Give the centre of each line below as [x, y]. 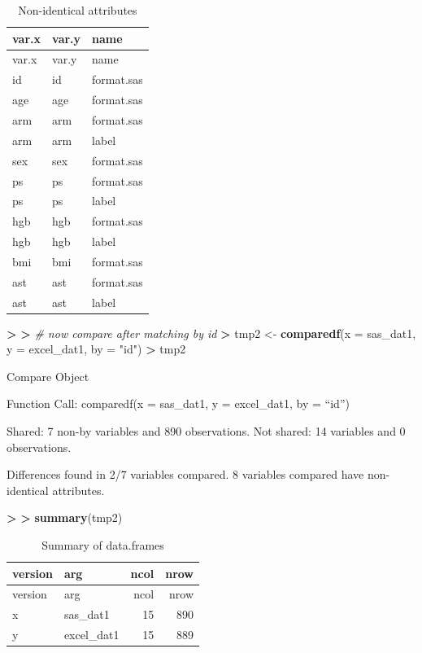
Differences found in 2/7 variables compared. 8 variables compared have [185, 474]
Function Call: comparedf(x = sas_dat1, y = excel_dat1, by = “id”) [178, 403]
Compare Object [48, 376]
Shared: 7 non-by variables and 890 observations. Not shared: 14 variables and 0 [206, 431]
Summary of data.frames [103, 545]
